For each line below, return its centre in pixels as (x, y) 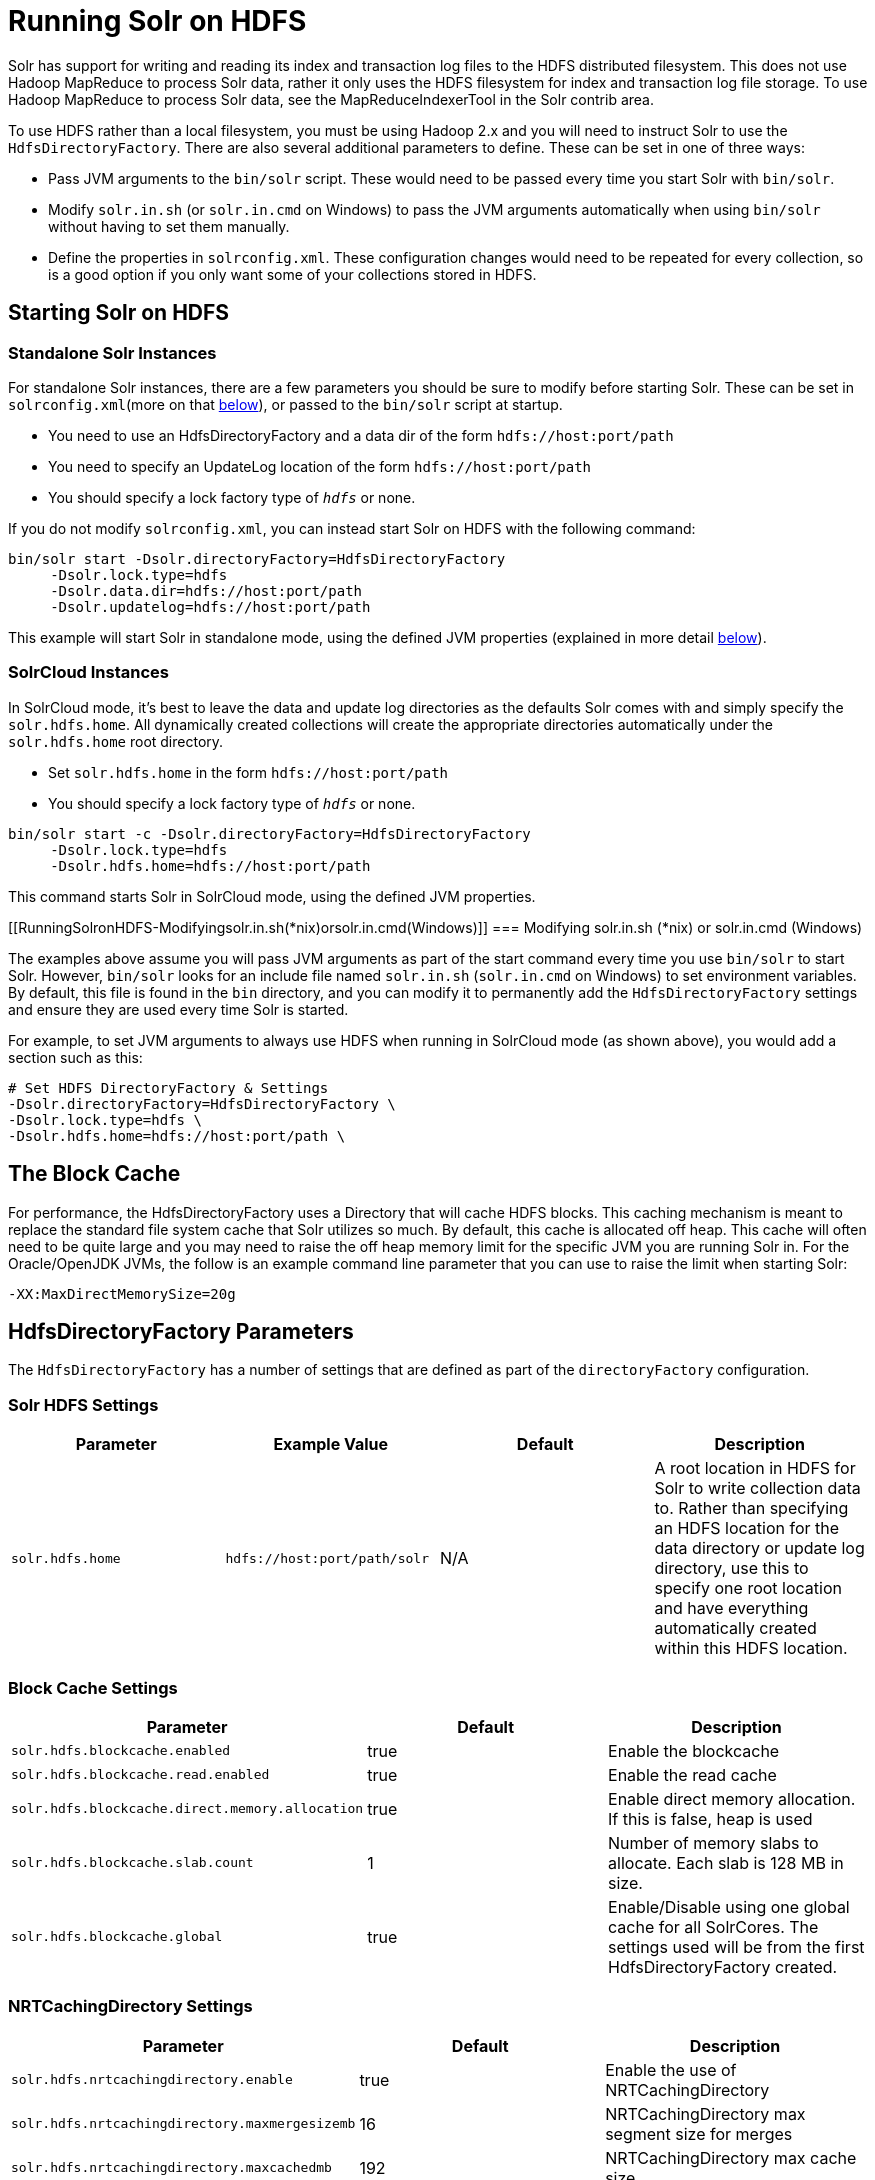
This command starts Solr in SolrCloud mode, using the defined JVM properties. (272, 896)
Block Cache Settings (93, 1687)
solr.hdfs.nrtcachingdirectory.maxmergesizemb (183, 2124)
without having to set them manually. (169, 226)
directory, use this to (731, 1568)
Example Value (331, 1444)
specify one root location (748, 1588)
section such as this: (75, 1057)
